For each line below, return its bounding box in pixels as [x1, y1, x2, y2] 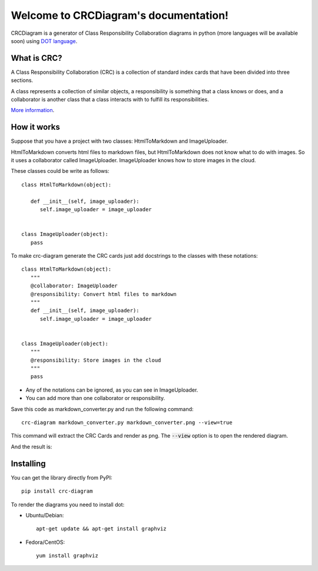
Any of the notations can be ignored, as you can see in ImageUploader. [25, 386, 198, 393]
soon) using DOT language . [11, 37, 78, 44]
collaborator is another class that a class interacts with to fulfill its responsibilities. [11, 96, 209, 103]
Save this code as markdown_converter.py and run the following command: [11, 405, 194, 412]
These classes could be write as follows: [11, 168, 110, 175]
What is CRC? [11, 53, 62, 63]
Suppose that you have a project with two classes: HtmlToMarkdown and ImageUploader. [11, 137, 228, 145]
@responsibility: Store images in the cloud [30, 357, 161, 363]
